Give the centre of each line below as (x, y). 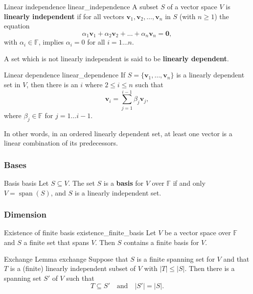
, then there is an (52, 85)
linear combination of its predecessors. (61, 143)
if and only (189, 183)
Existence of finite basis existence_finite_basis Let (80, 233)
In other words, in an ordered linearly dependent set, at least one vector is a (118, 133)
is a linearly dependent (210, 75)
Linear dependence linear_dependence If (65, 75)
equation (17, 26)
